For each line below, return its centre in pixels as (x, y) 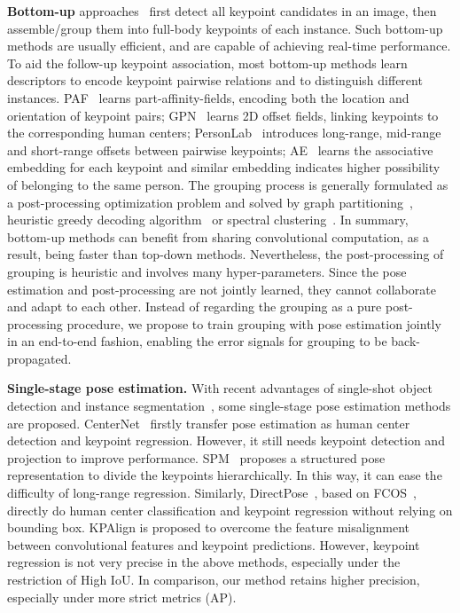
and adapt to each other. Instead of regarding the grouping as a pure (195, 306)
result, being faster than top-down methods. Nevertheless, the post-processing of (226, 254)
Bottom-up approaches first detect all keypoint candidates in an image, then (222, 11)
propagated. (39, 358)
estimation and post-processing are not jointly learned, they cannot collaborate (222, 289)
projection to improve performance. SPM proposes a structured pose (196, 457)
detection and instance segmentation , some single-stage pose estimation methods (229, 406)
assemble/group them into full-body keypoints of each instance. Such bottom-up (225, 28)
